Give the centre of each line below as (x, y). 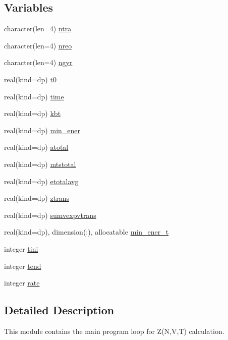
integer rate (22, 283)
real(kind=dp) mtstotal (40, 164)
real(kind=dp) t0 (30, 79)
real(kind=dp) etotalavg (41, 181)
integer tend (23, 266)
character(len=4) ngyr (38, 62)
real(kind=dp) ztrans (37, 198)
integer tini (21, 248)
